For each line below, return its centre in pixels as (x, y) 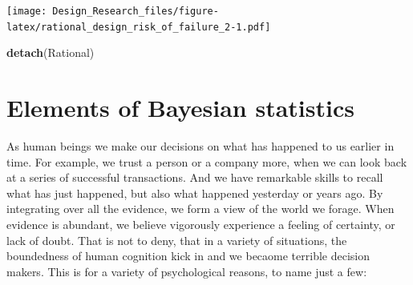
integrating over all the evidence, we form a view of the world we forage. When (200, 209)
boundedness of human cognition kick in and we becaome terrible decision (188, 256)
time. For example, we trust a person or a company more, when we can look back (207, 161)
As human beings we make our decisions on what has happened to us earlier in (200, 146)
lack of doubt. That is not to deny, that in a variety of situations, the (177, 240)
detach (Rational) (51, 52)
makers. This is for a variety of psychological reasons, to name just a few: (187, 271)
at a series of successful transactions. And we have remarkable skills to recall (195, 177)
